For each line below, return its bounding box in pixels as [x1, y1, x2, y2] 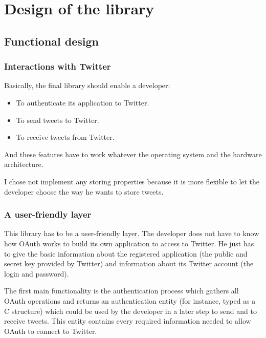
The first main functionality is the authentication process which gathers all [4, 285, 239, 296]
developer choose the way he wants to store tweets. [4, 186, 164, 197]
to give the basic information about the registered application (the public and [4, 248, 248, 259]
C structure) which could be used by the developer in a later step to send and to [4, 305, 257, 316]
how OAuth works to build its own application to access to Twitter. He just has [4, 238, 254, 248]
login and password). [4, 268, 69, 279]
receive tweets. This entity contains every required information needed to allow [4, 315, 251, 326]
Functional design [4, 33, 99, 49]
